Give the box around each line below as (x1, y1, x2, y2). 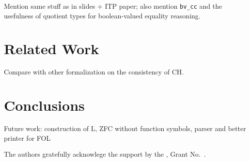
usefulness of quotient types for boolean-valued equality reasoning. (4, 10, 201, 20)
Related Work (4, 39, 99, 59)
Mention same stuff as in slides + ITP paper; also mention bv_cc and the (4, 1, 222, 11)
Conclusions (4, 95, 85, 115)
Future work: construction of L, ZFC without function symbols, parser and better (4, 123, 246, 133)
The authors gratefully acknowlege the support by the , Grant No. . (4, 149, 206, 159)
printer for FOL (4, 133, 51, 143)
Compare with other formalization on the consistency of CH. (4, 67, 184, 77)
